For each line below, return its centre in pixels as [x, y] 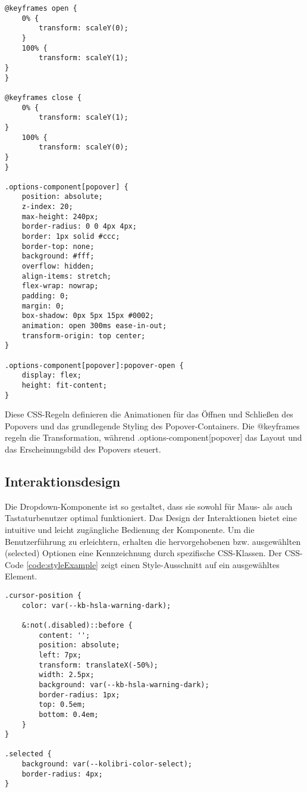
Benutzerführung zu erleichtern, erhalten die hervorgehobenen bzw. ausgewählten [153, 541]
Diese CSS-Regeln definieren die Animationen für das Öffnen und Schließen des [149, 414]
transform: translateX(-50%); [98, 665]
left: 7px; [60, 655]
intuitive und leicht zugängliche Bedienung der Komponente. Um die [130, 530]
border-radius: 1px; [79, 695]
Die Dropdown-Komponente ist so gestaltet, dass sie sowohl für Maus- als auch [149, 506]
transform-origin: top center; [84, 336]
